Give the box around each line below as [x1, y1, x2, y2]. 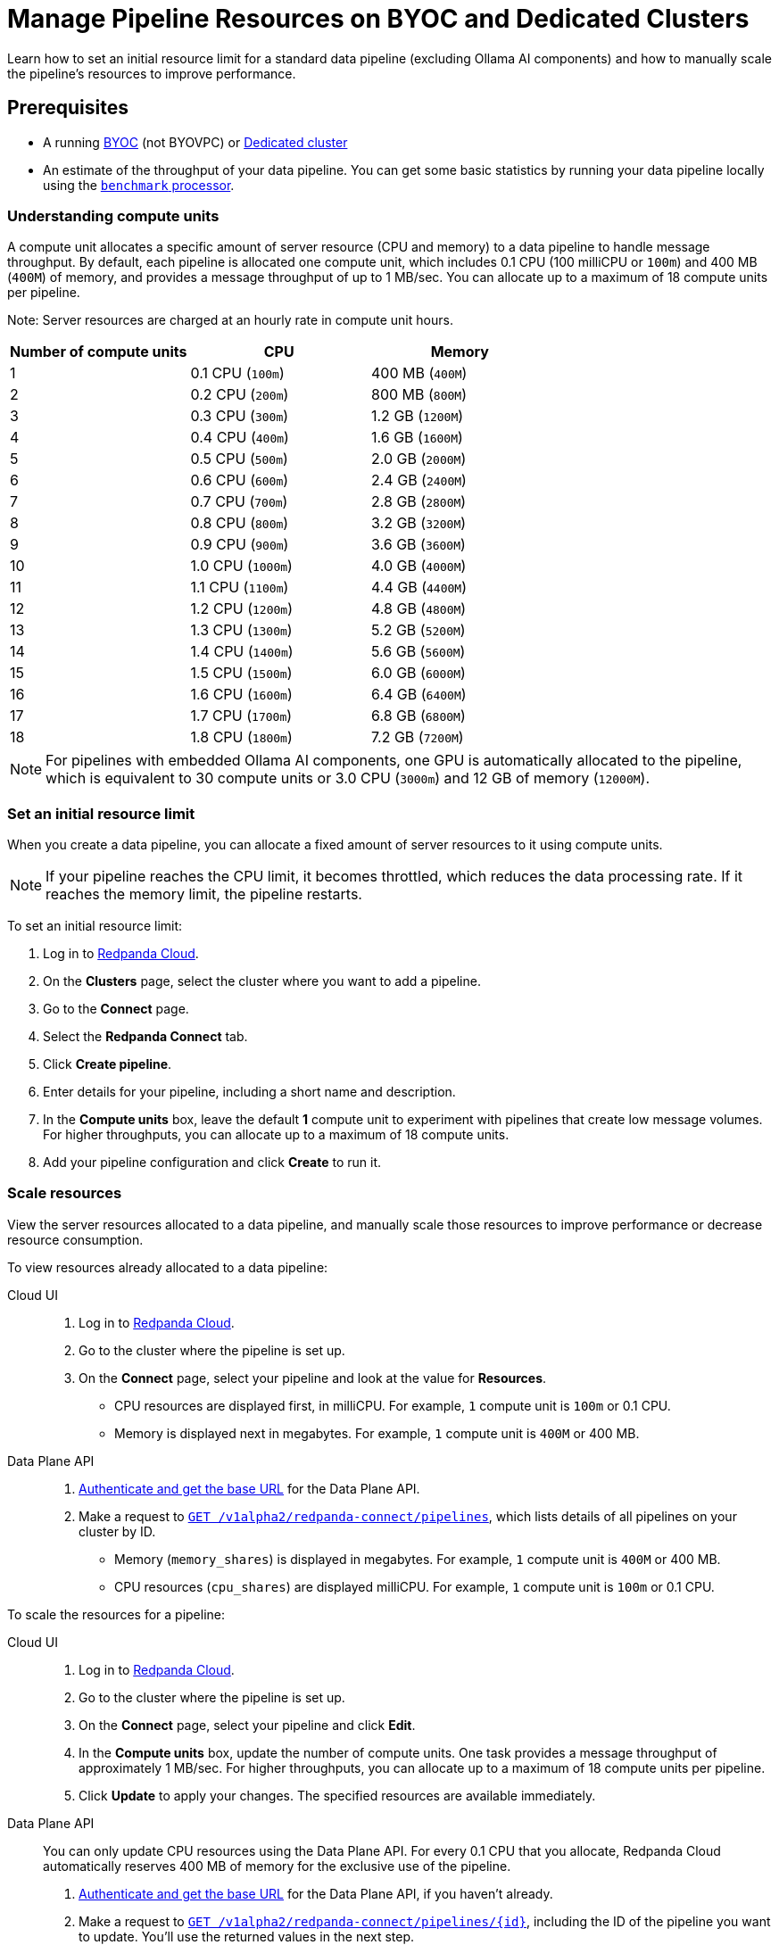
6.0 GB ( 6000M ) [371, 664, 466, 683]
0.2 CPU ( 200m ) [190, 385, 289, 404]
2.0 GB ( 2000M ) [371, 450, 467, 468]
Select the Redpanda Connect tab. [43, 1029, 248, 1045]
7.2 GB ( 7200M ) [371, 728, 464, 747]
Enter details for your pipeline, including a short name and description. [43, 1084, 456, 1100]
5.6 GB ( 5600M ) [371, 642, 466, 661]
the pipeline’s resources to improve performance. [7, 65, 296, 81]
